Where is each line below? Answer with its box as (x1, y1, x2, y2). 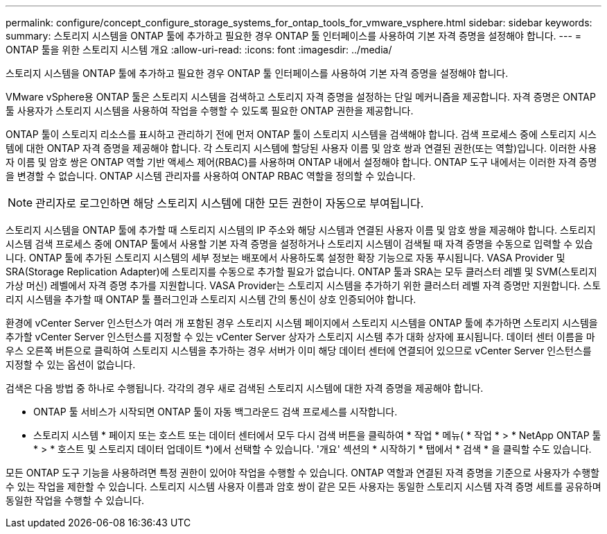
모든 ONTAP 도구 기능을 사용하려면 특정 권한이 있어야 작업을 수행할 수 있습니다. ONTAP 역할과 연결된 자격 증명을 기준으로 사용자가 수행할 (6, 467, 599, 479)
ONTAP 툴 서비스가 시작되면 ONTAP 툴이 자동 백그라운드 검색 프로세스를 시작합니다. (33, 406, 398, 417)
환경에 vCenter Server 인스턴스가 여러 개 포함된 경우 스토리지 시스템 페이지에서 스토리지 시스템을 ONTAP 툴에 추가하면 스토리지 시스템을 (6, 317, 598, 329)
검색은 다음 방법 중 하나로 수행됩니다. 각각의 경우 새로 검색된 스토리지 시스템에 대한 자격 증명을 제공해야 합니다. (6, 382, 484, 394)
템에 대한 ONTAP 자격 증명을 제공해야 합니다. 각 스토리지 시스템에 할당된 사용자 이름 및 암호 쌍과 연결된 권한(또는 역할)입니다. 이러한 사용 (6, 142, 597, 154)
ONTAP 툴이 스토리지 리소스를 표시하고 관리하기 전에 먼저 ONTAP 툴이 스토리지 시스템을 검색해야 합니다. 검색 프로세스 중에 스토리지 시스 (6, 128, 597, 140)
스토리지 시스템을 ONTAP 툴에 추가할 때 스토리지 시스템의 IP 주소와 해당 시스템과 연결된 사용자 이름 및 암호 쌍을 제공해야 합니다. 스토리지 (6, 224, 596, 236)
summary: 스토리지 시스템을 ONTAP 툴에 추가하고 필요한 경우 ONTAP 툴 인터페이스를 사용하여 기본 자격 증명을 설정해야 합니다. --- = (6, 30, 582, 42)
